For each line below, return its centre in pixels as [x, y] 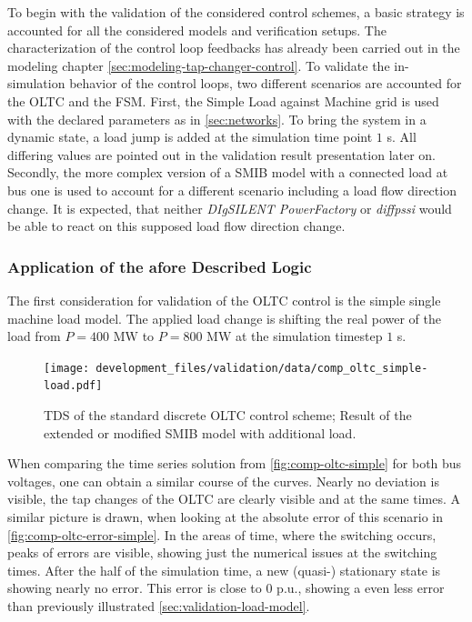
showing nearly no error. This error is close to [135, 588]
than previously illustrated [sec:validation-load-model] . [159, 605]
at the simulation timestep [309, 336]
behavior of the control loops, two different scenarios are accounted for [266, 83]
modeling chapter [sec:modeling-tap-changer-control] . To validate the [199, 65]
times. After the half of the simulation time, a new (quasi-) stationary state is [224, 570]
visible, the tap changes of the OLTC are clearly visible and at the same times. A [234, 499]
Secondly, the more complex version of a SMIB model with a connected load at [228, 172]
